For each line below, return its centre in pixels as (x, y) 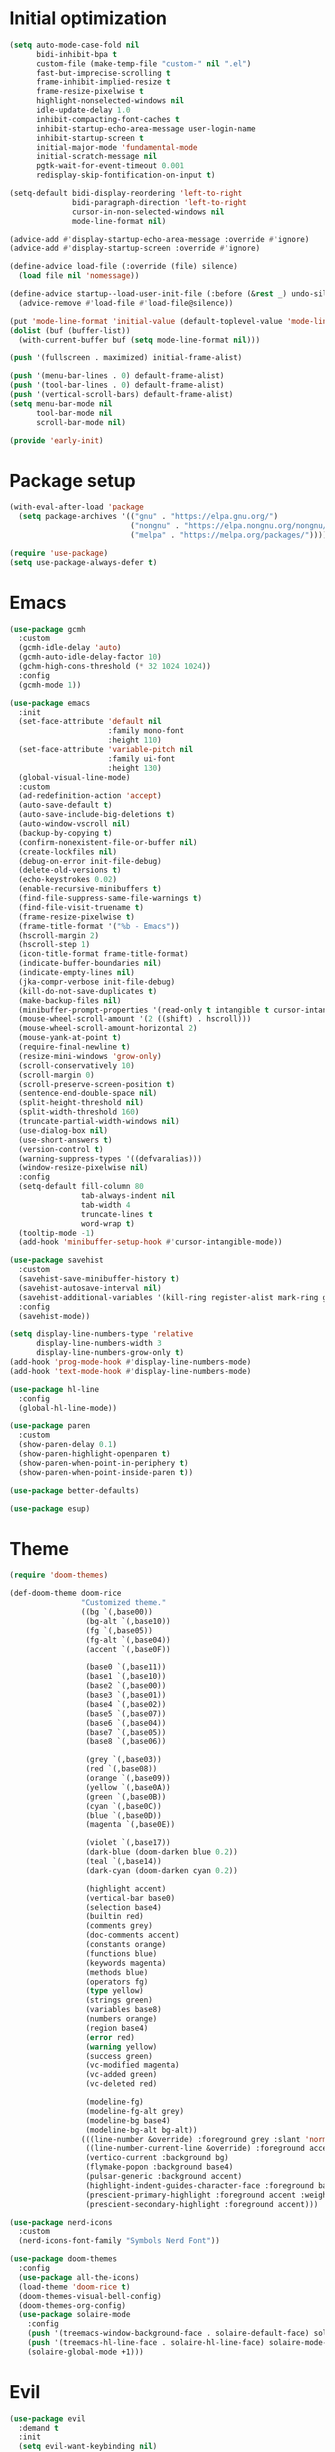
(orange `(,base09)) (128, 1778)
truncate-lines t (117, 1214)
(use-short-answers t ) (65, 1140)
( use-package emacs (50, 703)
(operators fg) (117, 1982)
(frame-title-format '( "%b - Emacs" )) (99, 926)
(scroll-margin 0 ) (57, 1075)
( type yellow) (114, 1991)
